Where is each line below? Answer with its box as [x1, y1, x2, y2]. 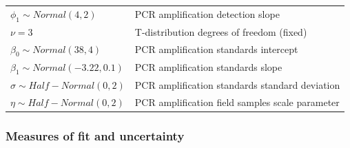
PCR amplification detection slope [134, 7, 280, 21]
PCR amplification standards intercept [134, 42, 298, 56]
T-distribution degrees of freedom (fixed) [134, 24, 307, 39]
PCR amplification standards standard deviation [134, 77, 340, 92]
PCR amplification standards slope [134, 60, 282, 74]
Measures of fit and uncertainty [6, 127, 185, 144]
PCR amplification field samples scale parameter [134, 94, 340, 109]
